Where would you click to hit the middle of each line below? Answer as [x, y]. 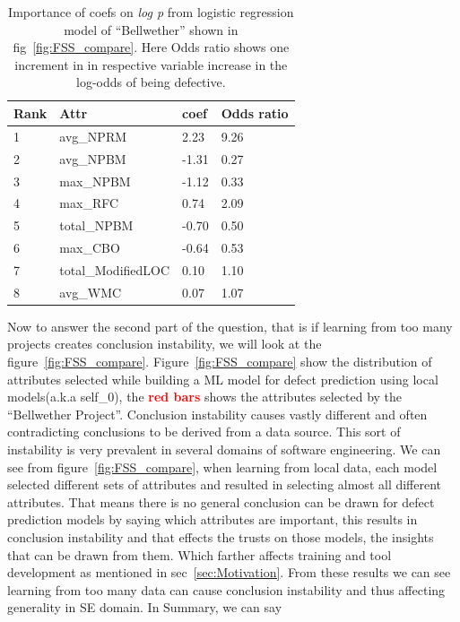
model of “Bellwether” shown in [151, 29]
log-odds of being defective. [151, 82]
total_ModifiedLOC [115, 269]
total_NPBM [96, 225]
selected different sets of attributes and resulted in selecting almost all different [225, 484]
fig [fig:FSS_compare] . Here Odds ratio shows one [151, 47]
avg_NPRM [93, 136]
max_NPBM [95, 181]
